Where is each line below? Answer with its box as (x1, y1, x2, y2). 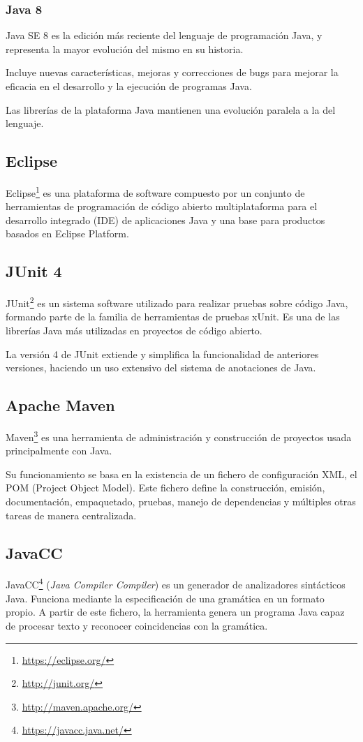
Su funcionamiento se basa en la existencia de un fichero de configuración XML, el (6, 466, 357, 481)
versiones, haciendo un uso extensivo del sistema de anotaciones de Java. (6, 360, 316, 375)
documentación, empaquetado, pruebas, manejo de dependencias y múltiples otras (6, 494, 356, 509)
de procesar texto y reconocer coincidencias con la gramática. (6, 618, 268, 632)
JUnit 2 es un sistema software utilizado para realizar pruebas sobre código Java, (6, 294, 348, 310)
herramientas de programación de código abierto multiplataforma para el (6, 199, 318, 214)
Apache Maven (6, 394, 115, 416)
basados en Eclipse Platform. (6, 226, 129, 241)
